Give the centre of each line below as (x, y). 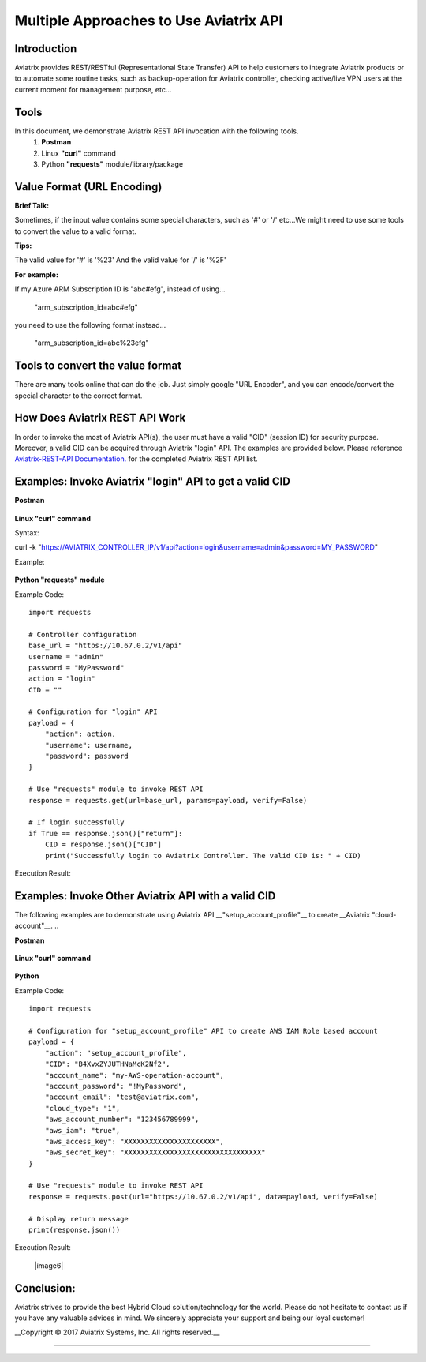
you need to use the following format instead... (90, 325)
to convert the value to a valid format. (76, 231)
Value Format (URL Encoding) (88, 187)
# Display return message (79, 1219)
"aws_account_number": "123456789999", (122, 1120)
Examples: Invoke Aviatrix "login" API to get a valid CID (153, 482)
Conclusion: (45, 1288)
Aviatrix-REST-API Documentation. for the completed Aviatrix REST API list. (136, 459)
